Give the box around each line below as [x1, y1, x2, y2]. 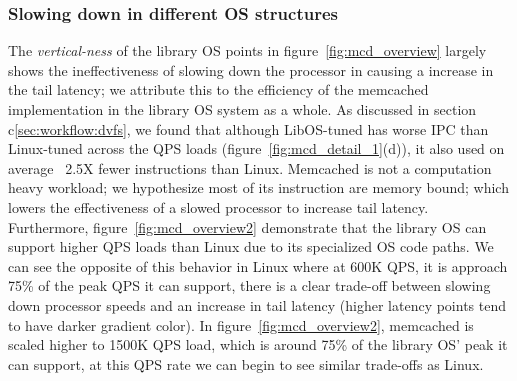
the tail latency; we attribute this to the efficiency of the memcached [8, 79, 429, 100]
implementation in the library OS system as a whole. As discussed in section [8, 99, 477, 119]
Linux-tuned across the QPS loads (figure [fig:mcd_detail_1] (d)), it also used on [8, 138, 505, 159]
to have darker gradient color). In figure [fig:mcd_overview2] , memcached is [8, 314, 474, 335]
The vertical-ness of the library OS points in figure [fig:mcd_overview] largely [8, 40, 487, 61]
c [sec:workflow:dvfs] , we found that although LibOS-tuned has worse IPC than [8, 118, 489, 139]
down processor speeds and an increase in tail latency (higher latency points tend [8, 294, 507, 315]
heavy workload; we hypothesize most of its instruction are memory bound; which [8, 177, 509, 198]
